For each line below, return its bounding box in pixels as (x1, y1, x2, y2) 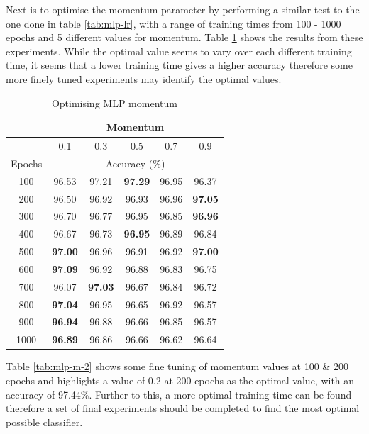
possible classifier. (6, 414, 83, 429)
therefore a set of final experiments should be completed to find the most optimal (6, 401, 360, 416)
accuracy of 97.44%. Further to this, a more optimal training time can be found (6, 386, 352, 401)
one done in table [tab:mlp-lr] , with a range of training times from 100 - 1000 (6, 16, 341, 30)
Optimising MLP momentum (51, 95, 177, 110)
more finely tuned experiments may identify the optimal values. (6, 71, 282, 86)
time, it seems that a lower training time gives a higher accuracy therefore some (6, 57, 353, 72)
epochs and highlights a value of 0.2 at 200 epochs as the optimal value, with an (6, 372, 355, 387)
